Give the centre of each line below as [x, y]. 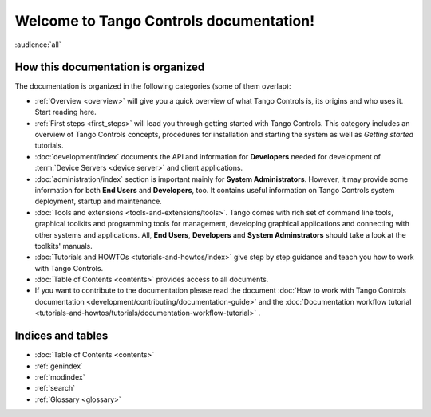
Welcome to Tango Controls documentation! [165, 21]
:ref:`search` [55, 388]
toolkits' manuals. [64, 246]
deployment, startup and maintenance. [99, 201]
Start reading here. [66, 112]
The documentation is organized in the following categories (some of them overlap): [153, 86]
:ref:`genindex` [59, 366]
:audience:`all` [38, 45]
